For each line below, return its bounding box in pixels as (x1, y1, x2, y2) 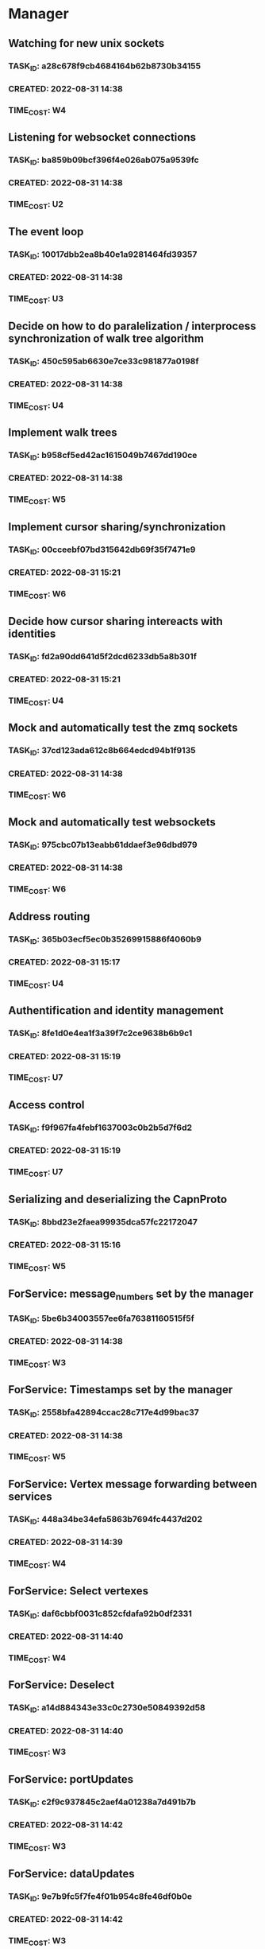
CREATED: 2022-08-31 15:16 (8, 1239, 121, 1250)
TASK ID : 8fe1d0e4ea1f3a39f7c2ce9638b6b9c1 (8, 1027, 193, 1040)
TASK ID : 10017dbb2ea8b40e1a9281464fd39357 (8, 248, 198, 262)
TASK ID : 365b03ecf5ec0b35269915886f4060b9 (8, 934, 202, 946)
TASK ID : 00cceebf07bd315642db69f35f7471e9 (8, 544, 196, 557)
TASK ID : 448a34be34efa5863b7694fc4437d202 (8, 1514, 202, 1527)
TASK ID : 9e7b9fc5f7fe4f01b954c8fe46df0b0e (8, 1890, 193, 1904)
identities (8, 627, 56, 640)
